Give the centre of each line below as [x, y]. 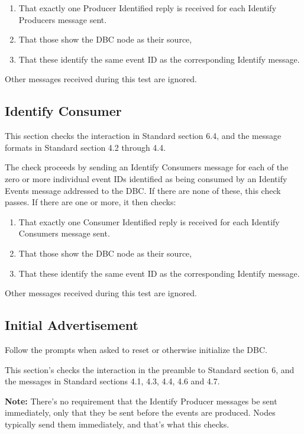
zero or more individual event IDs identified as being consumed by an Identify [146, 178]
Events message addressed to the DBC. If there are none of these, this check [143, 190]
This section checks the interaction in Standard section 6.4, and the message [143, 136]
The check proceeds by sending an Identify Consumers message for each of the [147, 167]
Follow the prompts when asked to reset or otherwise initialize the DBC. [136, 349]
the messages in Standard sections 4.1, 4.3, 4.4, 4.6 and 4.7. [112, 381]
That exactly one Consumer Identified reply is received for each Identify [149, 221]
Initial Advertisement [72, 325]
